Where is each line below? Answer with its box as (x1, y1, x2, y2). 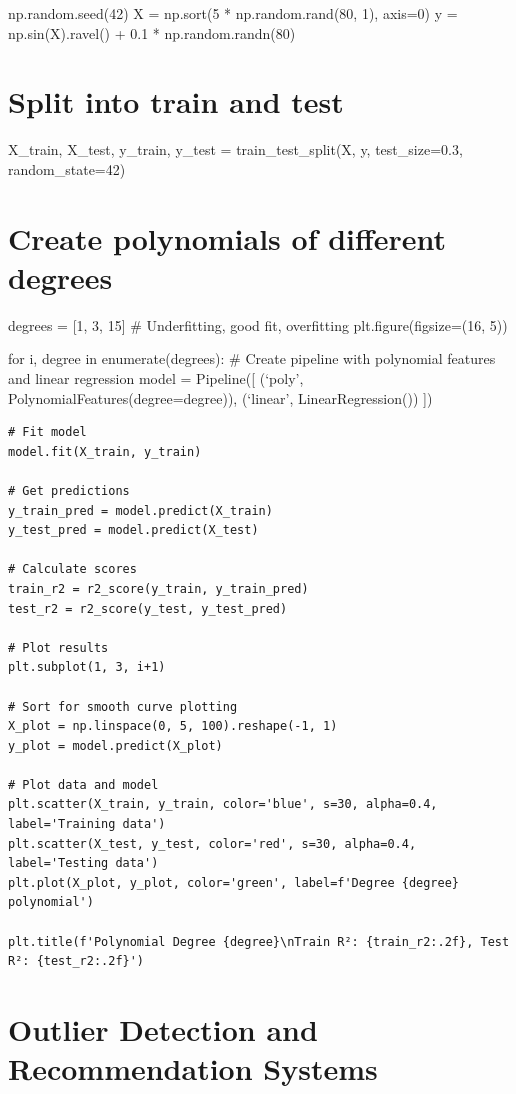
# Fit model (8, 425, 87, 440)
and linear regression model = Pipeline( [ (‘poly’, (8, 368, 304, 388)
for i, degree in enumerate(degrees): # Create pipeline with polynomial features (8, 348, 496, 369)
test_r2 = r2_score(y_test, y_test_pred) (8, 601, 288, 616)
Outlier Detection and (8, 1009, 318, 1049)
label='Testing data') (8, 856, 159, 871)
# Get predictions (8, 483, 130, 498)
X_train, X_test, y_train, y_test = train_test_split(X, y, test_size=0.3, (8, 139, 463, 160)
